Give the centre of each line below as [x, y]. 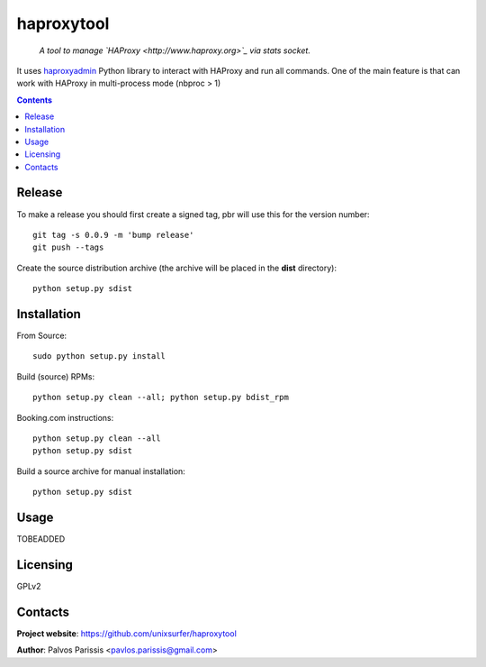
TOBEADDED [41, 539]
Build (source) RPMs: [56, 376]
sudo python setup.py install [99, 356]
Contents [35, 100]
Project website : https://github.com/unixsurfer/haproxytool [127, 633]
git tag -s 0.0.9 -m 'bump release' [113, 235]
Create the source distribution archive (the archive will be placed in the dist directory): [177, 268]
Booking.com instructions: [65, 417]
